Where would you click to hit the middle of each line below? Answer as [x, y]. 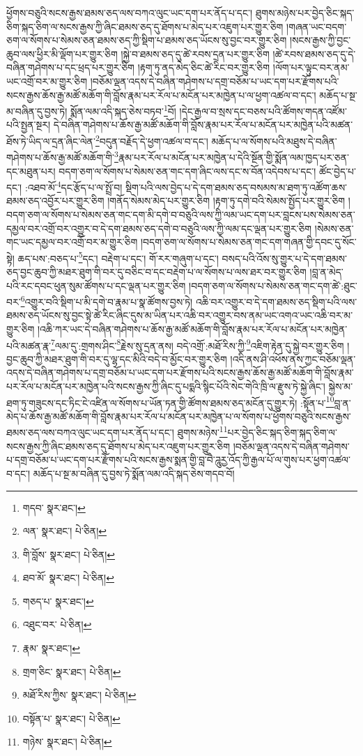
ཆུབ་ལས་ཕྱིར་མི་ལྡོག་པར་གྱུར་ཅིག [62, 53]
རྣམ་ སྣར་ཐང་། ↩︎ [51, 648]
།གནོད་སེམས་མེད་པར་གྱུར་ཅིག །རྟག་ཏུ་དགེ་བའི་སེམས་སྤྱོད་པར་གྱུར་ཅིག [226, 201]
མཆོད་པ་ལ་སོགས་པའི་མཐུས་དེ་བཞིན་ [274, 141]
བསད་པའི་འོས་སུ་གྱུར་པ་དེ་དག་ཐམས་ [284, 258]
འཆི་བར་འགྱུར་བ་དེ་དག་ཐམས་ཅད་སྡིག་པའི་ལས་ [276, 301]
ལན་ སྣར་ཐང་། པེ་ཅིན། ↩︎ [64, 531]
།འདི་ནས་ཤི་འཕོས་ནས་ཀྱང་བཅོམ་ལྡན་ [293, 358]
